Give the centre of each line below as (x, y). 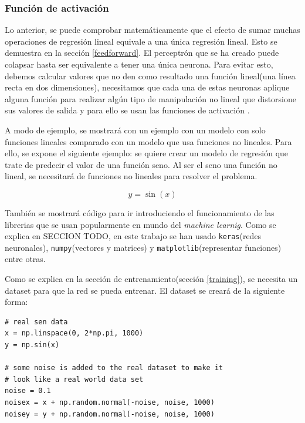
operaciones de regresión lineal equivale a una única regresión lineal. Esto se (141, 41)
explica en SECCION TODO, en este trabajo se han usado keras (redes (133, 236)
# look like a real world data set (74, 379)
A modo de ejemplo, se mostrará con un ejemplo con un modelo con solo (135, 130)
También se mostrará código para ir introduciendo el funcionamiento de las (140, 212)
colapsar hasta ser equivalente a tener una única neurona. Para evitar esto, (139, 64)
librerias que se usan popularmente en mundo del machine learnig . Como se (140, 224)
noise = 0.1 (28, 391)
